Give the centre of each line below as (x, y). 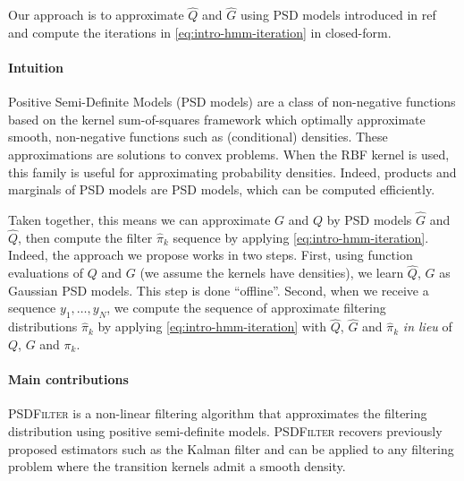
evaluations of (46, 273)
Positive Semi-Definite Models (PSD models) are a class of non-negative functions (232, 102)
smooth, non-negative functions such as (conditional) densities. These (198, 137)
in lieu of (427, 326)
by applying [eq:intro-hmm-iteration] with (212, 326)
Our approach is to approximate (96, 15)
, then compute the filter (85, 237)
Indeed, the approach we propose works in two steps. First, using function (211, 255)
